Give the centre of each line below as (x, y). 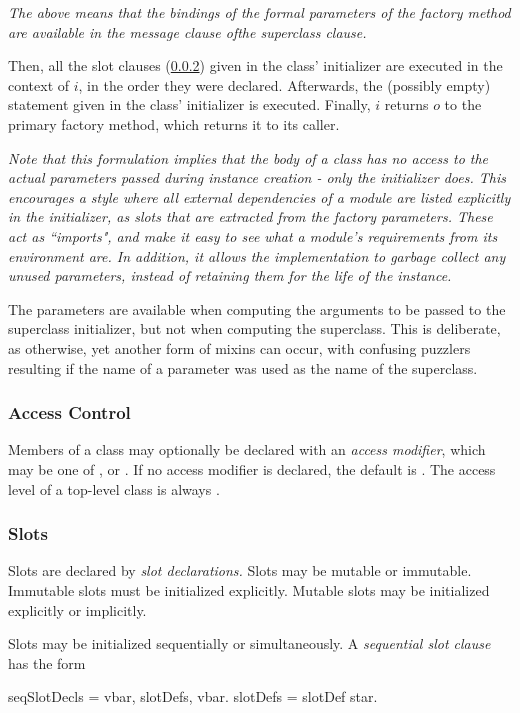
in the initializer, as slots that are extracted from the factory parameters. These (250, 216)
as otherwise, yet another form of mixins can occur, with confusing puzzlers (239, 347)
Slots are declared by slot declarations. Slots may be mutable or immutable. (240, 570)
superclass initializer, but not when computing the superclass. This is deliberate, (254, 328)
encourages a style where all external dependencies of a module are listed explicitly (259, 196)
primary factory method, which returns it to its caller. (174, 123)
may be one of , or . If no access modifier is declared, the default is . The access (252, 468)
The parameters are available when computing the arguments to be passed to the (257, 308)
